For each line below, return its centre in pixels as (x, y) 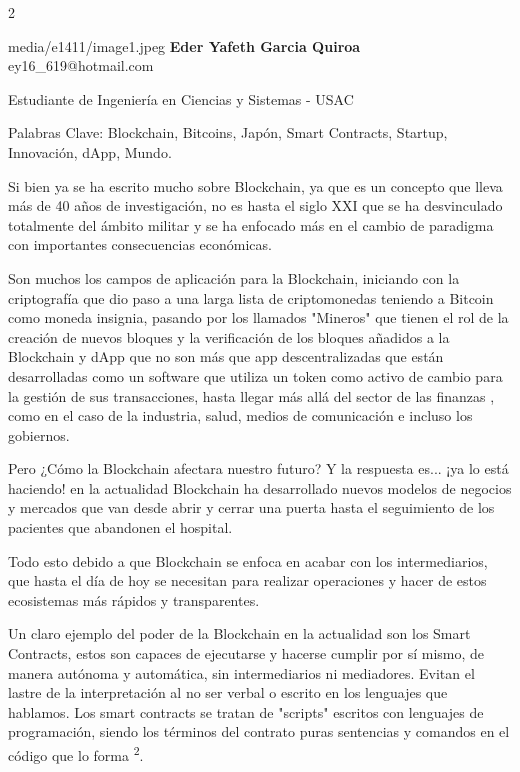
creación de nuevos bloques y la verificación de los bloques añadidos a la (229, 336)
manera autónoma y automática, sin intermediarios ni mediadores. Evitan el (241, 672)
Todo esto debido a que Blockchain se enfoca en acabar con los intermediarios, (248, 560)
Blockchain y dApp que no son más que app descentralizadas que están (226, 356)
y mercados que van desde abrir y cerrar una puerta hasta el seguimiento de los (251, 507)
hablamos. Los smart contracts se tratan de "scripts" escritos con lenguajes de (246, 711)
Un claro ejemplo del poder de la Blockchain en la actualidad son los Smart (239, 633)
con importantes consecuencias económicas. (140, 244)
